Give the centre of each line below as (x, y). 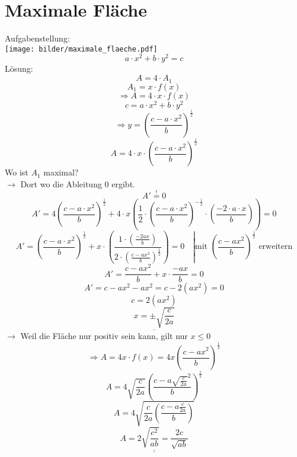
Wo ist (17, 172)
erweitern (276, 247)
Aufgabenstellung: (37, 38)
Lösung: (19, 68)
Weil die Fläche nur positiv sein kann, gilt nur (104, 336)
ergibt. (123, 183)
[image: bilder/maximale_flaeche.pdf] (81, 49)
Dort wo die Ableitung (61, 183)
